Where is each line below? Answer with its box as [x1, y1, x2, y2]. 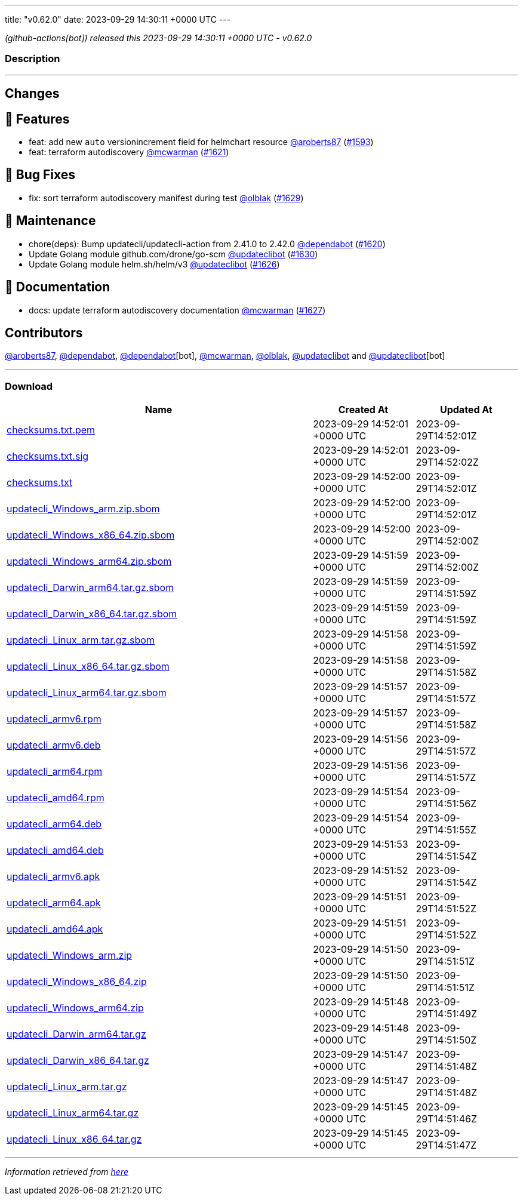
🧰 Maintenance [5, 213, 96, 229]
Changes [5, 86, 60, 101]
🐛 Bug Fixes [5, 167, 76, 183]
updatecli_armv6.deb [7, 739, 101, 752]
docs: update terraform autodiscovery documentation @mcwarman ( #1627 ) [29, 304, 326, 315]
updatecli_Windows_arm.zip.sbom [7, 503, 160, 515]
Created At [338, 404, 389, 416]
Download [5, 380, 53, 392]
